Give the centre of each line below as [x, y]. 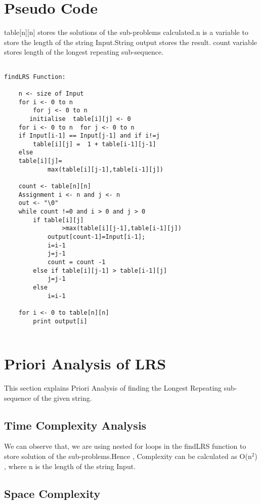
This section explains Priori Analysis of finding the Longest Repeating [113, 388]
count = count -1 [76, 262]
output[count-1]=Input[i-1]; [96, 237]
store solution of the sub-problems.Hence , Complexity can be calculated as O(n [128, 456]
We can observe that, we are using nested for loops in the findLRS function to [125, 446]
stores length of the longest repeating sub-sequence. [84, 52]
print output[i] [60, 321]
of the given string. [63, 397]
